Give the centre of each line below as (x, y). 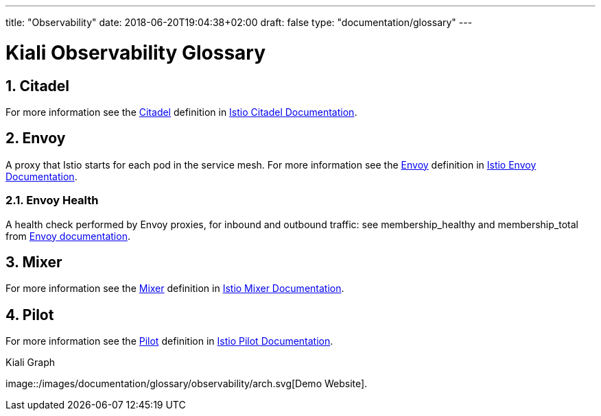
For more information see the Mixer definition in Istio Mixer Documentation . (175, 289)
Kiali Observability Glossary (136, 52)
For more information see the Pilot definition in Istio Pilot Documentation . (169, 341)
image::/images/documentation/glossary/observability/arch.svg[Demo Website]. (187, 384)
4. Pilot (30, 315)
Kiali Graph (31, 363)
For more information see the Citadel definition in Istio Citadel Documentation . (181, 112)
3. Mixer (34, 262)
